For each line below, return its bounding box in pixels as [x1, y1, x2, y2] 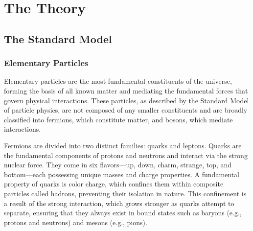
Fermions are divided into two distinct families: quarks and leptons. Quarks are [4, 140, 242, 150]
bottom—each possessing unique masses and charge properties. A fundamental [4, 169, 239, 179]
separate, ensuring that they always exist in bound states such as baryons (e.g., [4, 208, 242, 218]
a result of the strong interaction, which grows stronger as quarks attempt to [4, 198, 234, 208]
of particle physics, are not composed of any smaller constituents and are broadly [4, 105, 248, 115]
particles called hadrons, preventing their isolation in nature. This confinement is [4, 188, 247, 198]
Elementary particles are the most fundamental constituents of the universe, [4, 76, 232, 86]
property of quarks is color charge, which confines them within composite [4, 179, 224, 189]
